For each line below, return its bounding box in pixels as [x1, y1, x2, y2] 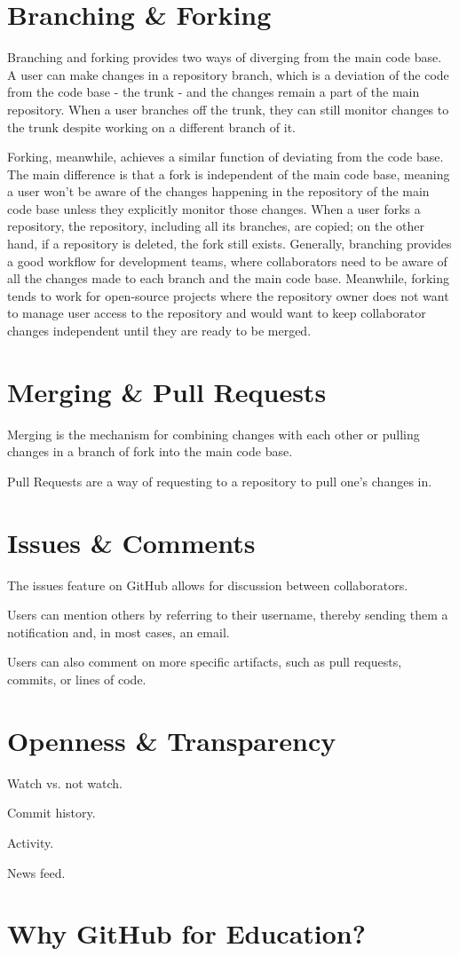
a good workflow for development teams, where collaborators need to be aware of [7, 251, 447, 270]
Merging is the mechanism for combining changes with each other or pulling [7, 424, 420, 443]
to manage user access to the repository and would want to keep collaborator [7, 304, 426, 322]
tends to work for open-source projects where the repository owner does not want [7, 286, 449, 304]
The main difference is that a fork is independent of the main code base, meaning [7, 164, 450, 183]
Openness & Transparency [7, 722, 336, 758]
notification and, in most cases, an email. [7, 622, 230, 641]
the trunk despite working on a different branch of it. [7, 117, 296, 136]
